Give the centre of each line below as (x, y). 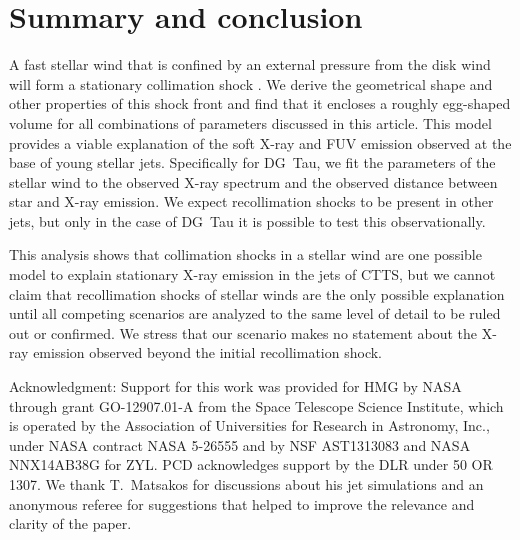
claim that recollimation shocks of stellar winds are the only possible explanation (257, 293)
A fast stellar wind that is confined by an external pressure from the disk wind (250, 64)
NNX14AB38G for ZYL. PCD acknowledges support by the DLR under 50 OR (251, 464)
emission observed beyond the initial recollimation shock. (207, 352)
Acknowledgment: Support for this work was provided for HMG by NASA (235, 386)
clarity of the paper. (70, 523)
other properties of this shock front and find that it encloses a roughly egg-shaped (260, 103)
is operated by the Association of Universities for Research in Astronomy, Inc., (249, 425)
